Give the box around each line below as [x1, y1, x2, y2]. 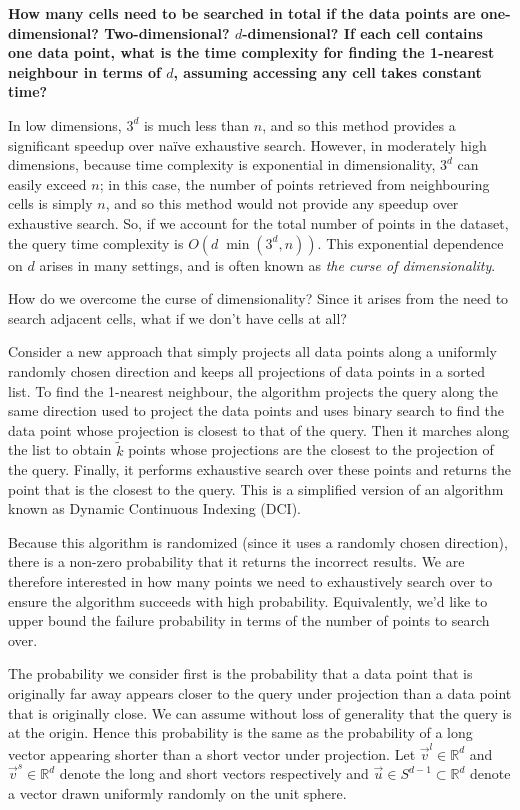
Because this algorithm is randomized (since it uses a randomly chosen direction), [8, 531, 508, 552]
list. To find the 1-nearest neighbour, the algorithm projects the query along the [8, 380, 499, 401]
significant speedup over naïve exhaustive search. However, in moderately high [8, 134, 487, 155]
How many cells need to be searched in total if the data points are [8, 3, 476, 23]
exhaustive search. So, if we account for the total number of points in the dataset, [8, 212, 509, 233]
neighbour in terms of [8, 61, 161, 82]
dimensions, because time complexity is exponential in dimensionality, [8, 154, 436, 175]
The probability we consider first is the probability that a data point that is [8, 663, 473, 684]
